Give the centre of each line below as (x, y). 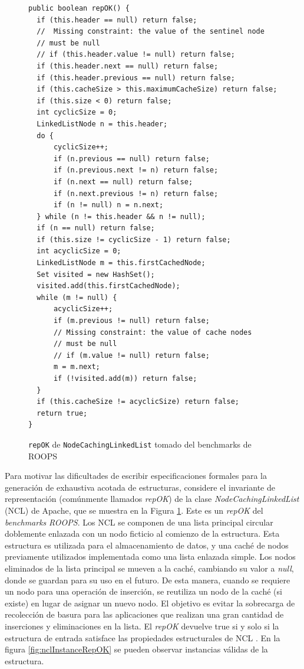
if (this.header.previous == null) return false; (136, 78)
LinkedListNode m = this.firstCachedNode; (121, 263)
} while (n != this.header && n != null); (121, 216)
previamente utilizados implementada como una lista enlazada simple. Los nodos (150, 557)
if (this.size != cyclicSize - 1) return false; (134, 239)
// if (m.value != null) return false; (131, 355)
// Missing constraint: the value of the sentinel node (151, 32)
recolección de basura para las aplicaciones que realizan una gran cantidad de (144, 614)
